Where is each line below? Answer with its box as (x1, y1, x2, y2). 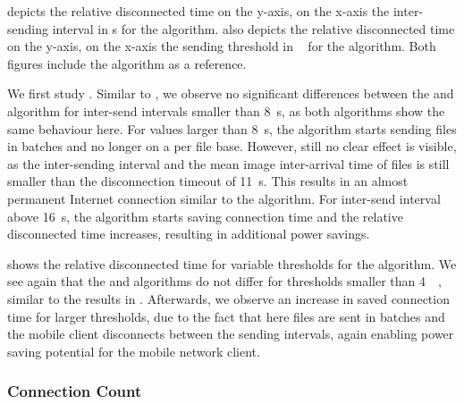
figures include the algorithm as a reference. (7, 54, 247, 72)
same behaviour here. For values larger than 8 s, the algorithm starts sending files (7, 119, 457, 138)
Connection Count (7, 380, 142, 402)
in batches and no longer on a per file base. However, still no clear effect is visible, (7, 137, 457, 156)
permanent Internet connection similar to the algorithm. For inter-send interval (7, 189, 441, 207)
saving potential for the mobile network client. (7, 341, 260, 360)
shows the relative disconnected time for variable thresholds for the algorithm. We (7, 254, 457, 273)
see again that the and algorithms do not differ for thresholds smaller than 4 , (7, 272, 442, 290)
